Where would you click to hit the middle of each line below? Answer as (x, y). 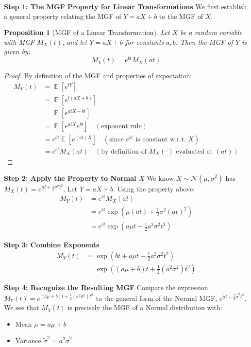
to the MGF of (181, 16)
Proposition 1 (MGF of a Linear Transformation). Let (87, 32)
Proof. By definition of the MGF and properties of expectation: (98, 76)
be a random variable (211, 32)
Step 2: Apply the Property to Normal (70, 178)
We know (160, 178)
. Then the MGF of (204, 42)
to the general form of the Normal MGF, (157, 298)
